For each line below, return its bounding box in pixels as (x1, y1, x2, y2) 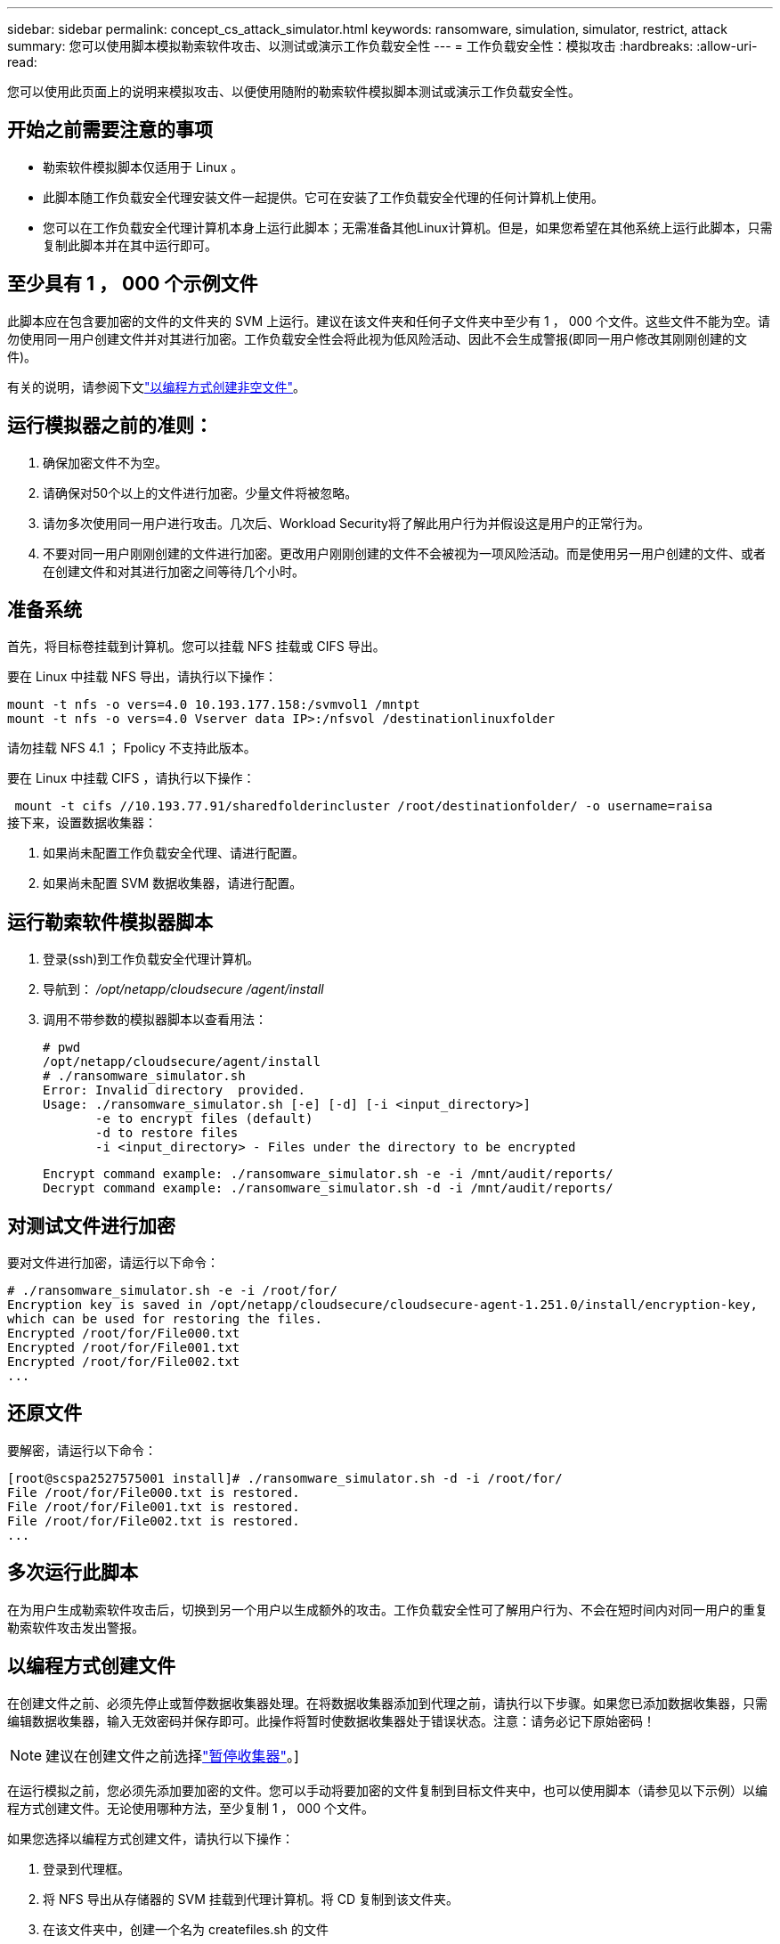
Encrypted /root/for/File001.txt (7, 1340, 240, 1355)
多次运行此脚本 (7, 1561, 138, 1584)
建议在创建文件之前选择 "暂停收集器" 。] (45, 1746, 299, 1765)
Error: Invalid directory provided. (43, 1083, 306, 1098)
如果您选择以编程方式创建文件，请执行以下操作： (7, 1830, 294, 1846)
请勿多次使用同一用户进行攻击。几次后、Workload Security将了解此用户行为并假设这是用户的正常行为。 (43, 515, 650, 531)
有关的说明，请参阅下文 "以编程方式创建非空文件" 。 (7, 378, 306, 394)
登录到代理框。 (43, 1860, 130, 1876)
